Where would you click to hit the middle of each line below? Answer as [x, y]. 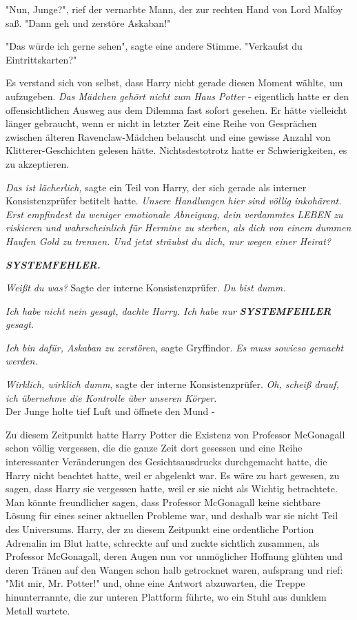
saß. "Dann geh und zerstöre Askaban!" [88, 22]
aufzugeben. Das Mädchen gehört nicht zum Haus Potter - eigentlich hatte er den [177, 96]
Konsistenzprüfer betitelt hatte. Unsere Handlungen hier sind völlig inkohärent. [174, 201]
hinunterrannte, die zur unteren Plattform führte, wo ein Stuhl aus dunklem [166, 596]
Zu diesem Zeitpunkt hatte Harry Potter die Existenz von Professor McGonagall [175, 434]
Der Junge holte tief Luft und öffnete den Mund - [110, 411]
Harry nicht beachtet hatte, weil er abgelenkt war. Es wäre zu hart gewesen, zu [173, 475]
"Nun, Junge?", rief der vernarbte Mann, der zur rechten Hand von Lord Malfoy [174, 9]
